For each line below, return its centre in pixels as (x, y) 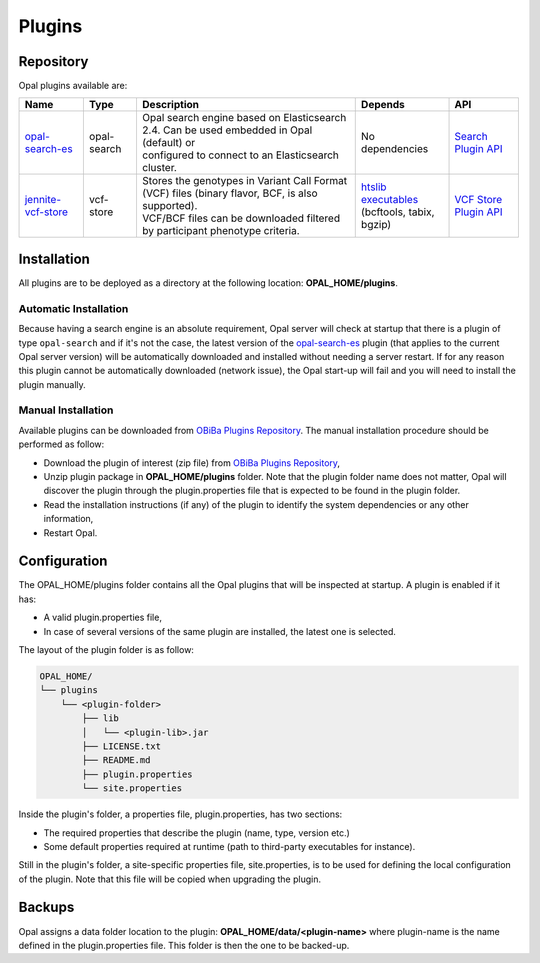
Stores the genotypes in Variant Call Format (244, 181)
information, (68, 519)
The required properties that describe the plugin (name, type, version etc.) (196, 832)
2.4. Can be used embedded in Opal (227, 130)
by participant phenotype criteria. (220, 231)
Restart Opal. (70, 532)
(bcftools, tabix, (397, 212)
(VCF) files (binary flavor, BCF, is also (230, 193)
